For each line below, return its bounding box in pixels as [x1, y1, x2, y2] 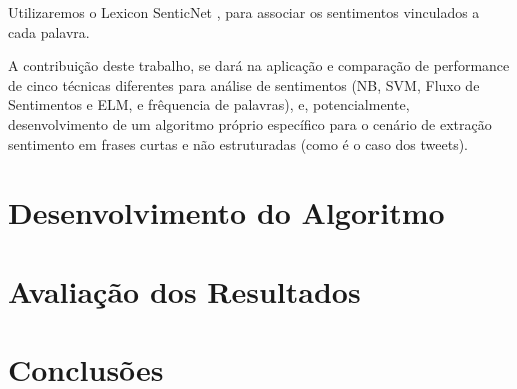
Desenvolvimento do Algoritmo [8, 192, 445, 233]
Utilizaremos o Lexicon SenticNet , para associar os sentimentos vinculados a [8, 2, 480, 22]
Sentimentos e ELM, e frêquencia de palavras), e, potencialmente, [8, 94, 410, 115]
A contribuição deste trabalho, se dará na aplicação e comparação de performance [8, 55, 510, 76]
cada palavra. [8, 21, 90, 42]
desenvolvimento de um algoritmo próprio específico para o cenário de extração [8, 113, 492, 134]
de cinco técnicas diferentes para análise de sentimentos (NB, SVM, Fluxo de [8, 74, 480, 95]
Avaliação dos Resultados [8, 270, 361, 311]
